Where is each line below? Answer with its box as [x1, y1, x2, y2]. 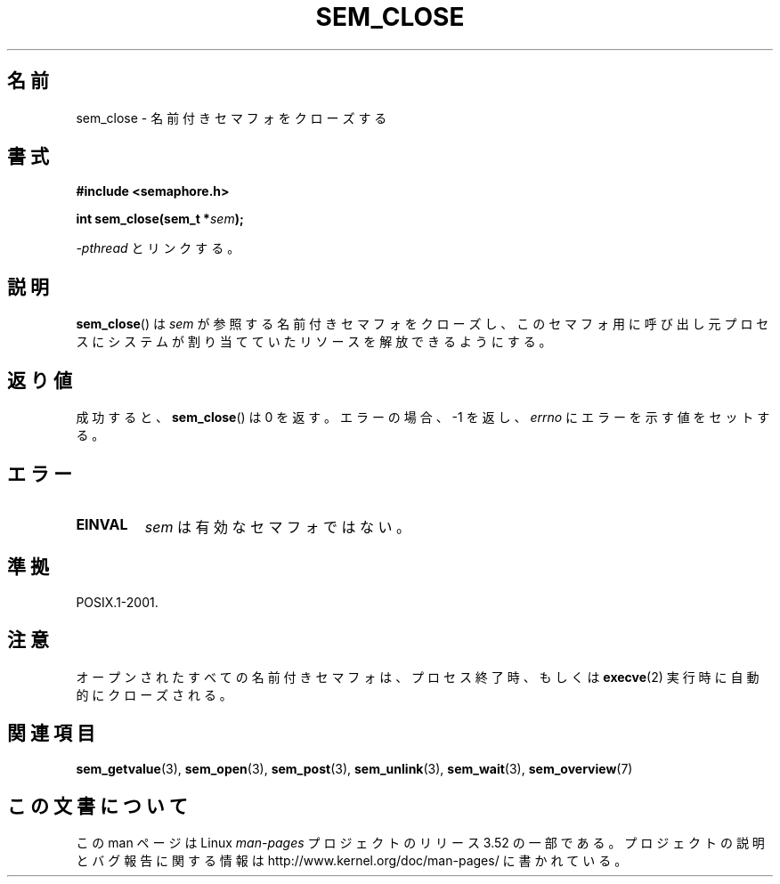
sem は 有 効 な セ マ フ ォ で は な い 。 [144, 517, 410, 536]
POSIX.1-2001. [76, 594, 158, 610]
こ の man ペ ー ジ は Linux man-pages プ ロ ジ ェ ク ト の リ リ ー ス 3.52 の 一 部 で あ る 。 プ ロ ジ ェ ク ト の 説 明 [76, 835, 765, 851]
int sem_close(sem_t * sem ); [76, 211, 244, 227]
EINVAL [76, 515, 128, 533]
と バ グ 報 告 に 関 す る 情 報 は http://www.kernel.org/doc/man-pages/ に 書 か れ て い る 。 [76, 853, 628, 869]
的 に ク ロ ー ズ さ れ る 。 [76, 686, 232, 702]
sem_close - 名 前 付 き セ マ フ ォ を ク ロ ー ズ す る [76, 109, 387, 126]
